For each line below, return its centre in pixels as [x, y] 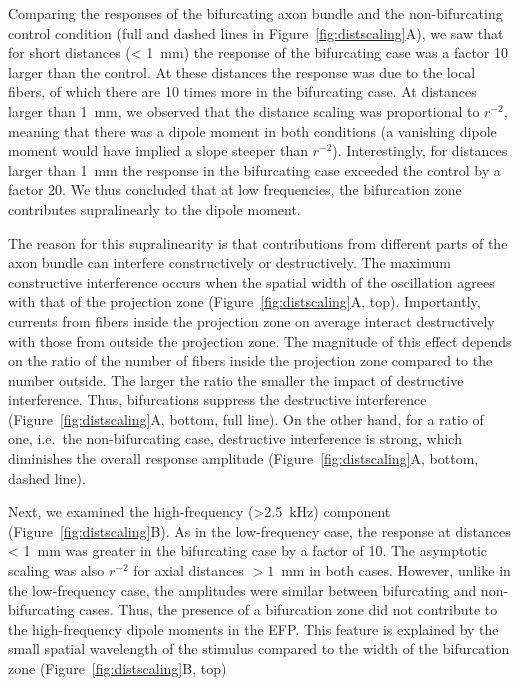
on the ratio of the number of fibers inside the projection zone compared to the [250, 360]
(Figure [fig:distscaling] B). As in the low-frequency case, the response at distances [259, 530]
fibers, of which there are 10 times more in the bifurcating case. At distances [242, 91]
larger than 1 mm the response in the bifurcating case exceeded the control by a [254, 169]
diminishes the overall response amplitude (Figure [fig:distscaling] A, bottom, [243, 458]
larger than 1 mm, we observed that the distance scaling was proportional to [244, 110]
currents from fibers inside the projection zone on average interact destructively [251, 320]
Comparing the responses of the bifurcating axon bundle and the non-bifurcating [255, 13]
